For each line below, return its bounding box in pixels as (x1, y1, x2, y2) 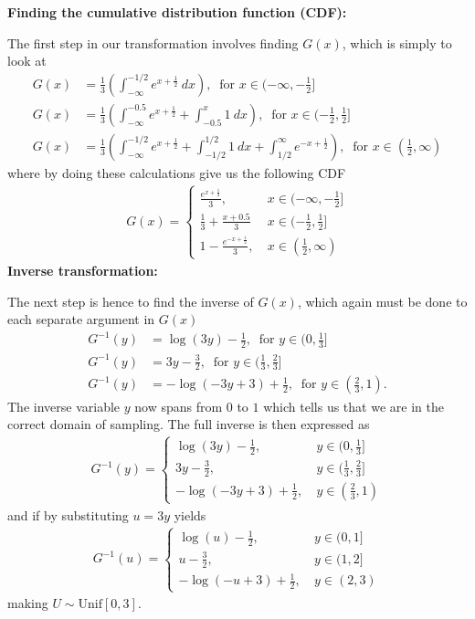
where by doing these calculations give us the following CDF (7, 163, 346, 182)
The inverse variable (7, 396, 121, 415)
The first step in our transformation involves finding (7, 33, 299, 52)
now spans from (134, 396, 223, 415)
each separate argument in (7, 309, 155, 329)
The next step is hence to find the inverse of (7, 291, 254, 310)
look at (7, 51, 47, 70)
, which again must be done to (297, 291, 468, 310)
